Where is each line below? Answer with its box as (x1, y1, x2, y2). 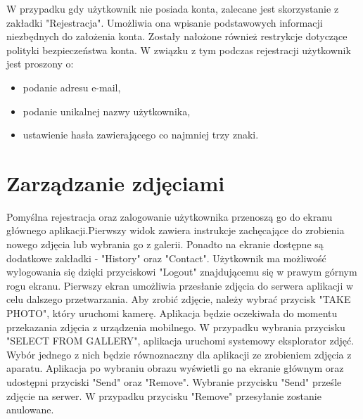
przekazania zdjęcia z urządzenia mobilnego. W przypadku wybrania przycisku (6, 319, 345, 334)
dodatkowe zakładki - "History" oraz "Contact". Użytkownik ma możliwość (6, 250, 326, 265)
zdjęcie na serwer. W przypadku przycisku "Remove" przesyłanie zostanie (6, 388, 321, 403)
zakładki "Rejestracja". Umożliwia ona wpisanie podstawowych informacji (6, 15, 323, 30)
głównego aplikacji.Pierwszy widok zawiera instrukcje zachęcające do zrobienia (6, 223, 345, 238)
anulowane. (6, 402, 54, 417)
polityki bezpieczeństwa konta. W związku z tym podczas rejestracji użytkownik (6, 42, 351, 57)
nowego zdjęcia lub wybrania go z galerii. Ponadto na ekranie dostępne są (6, 237, 324, 252)
